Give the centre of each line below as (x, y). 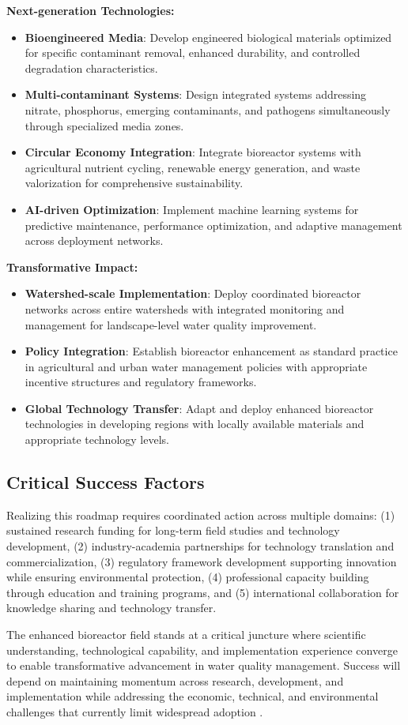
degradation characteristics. (91, 68)
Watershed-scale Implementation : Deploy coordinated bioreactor (193, 293)
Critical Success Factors (106, 482)
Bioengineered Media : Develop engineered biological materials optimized (208, 37)
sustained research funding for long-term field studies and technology (173, 530)
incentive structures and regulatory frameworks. (141, 382)
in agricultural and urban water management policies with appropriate (196, 366)
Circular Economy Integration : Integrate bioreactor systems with (193, 152)
